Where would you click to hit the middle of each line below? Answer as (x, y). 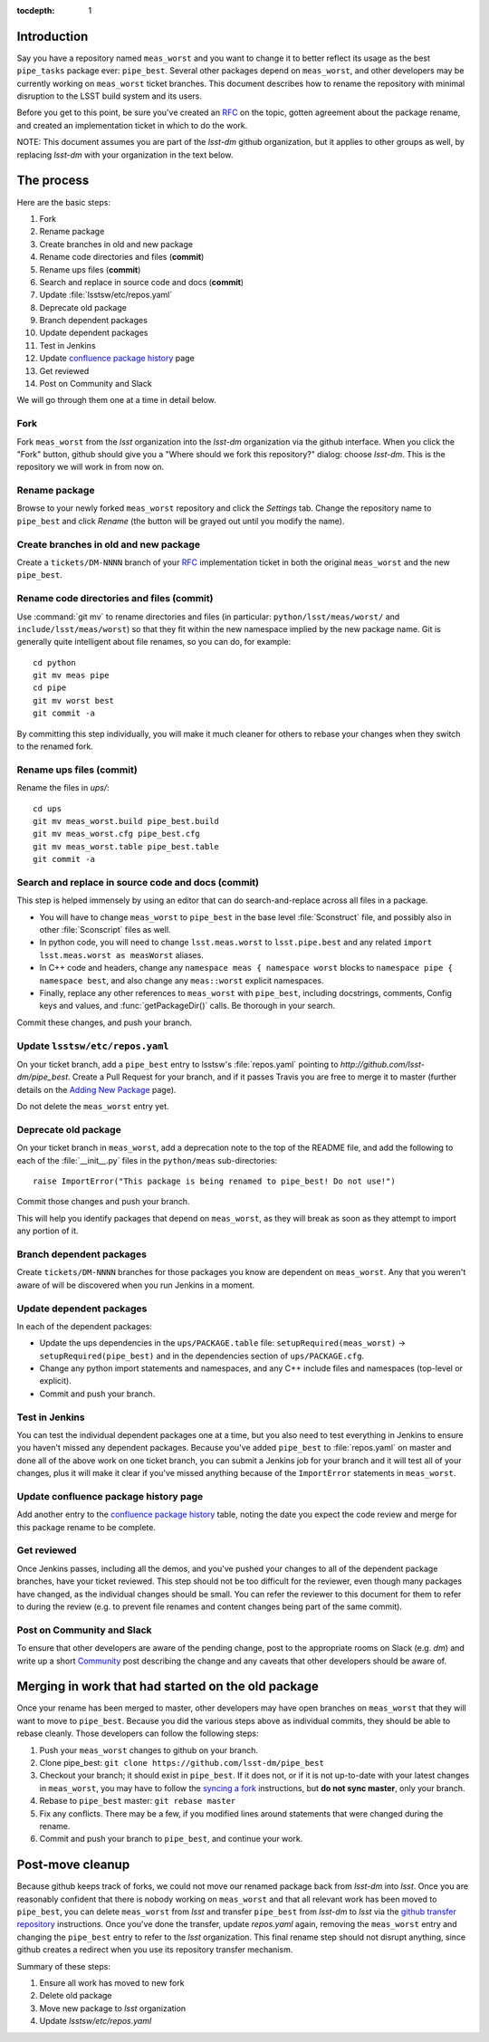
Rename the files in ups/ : (63, 788)
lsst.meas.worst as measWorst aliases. (121, 954)
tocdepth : (36, 10)
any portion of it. (48, 1231)
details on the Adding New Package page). (96, 1089)
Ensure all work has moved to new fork (112, 1982)
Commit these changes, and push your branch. (104, 1022)
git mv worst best (74, 700)
